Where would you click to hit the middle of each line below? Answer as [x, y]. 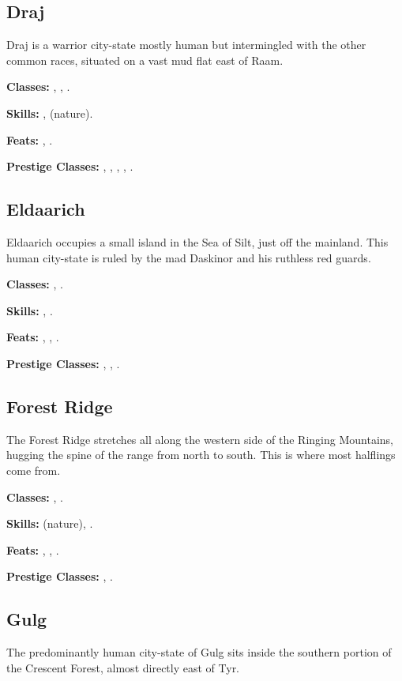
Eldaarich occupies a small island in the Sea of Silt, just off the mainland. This [197, 241]
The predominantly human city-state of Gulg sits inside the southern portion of [199, 652]
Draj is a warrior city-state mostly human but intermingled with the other [186, 45]
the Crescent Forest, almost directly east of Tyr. [123, 667]
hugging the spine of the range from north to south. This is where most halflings [201, 455]
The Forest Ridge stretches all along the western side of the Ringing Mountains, [200, 439]
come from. [34, 470]
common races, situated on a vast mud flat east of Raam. [145, 60]
